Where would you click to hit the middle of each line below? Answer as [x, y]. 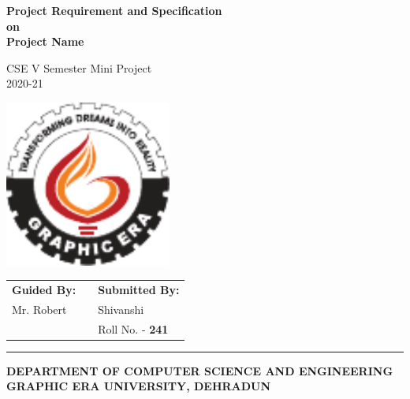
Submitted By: [139, 289]
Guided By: [44, 289]
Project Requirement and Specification [114, 10]
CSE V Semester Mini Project [79, 67]
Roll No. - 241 [133, 328]
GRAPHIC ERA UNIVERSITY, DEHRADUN [139, 386]
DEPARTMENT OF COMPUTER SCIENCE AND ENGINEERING [200, 370]
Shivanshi [121, 309]
